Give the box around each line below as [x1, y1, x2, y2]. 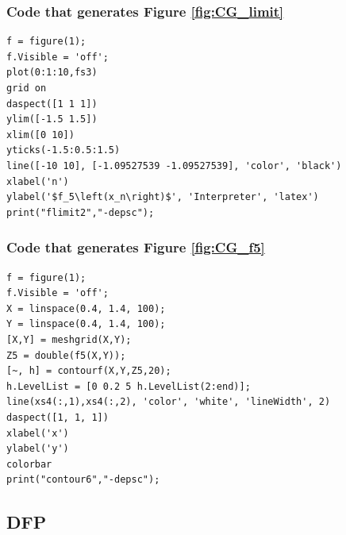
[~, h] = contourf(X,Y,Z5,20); [6, 365, 171, 377]
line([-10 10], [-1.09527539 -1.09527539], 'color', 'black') [6, 160, 342, 171]
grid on [6, 83, 47, 94]
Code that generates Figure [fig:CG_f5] [6, 237, 265, 257]
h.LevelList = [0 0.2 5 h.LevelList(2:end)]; [6, 380, 251, 392]
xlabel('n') [6, 175, 69, 187]
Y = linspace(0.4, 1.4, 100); [6, 318, 166, 330]
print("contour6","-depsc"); [6, 474, 160, 486]
